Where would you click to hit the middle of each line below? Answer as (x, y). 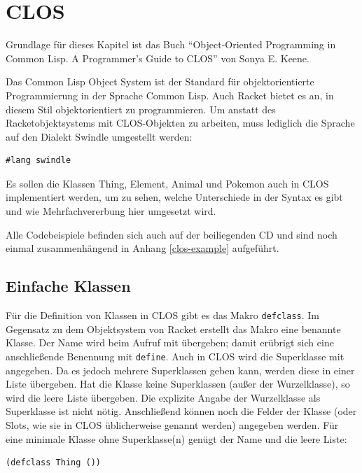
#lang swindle (39, 161)
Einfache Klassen (68, 286)
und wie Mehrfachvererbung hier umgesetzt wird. (111, 211)
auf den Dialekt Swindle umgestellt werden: (99, 136)
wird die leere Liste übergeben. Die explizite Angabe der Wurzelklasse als (163, 397)
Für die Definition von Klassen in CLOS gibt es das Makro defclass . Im (163, 315)
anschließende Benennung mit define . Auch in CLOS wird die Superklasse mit (175, 356)
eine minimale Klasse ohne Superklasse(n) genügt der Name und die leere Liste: (176, 438)
